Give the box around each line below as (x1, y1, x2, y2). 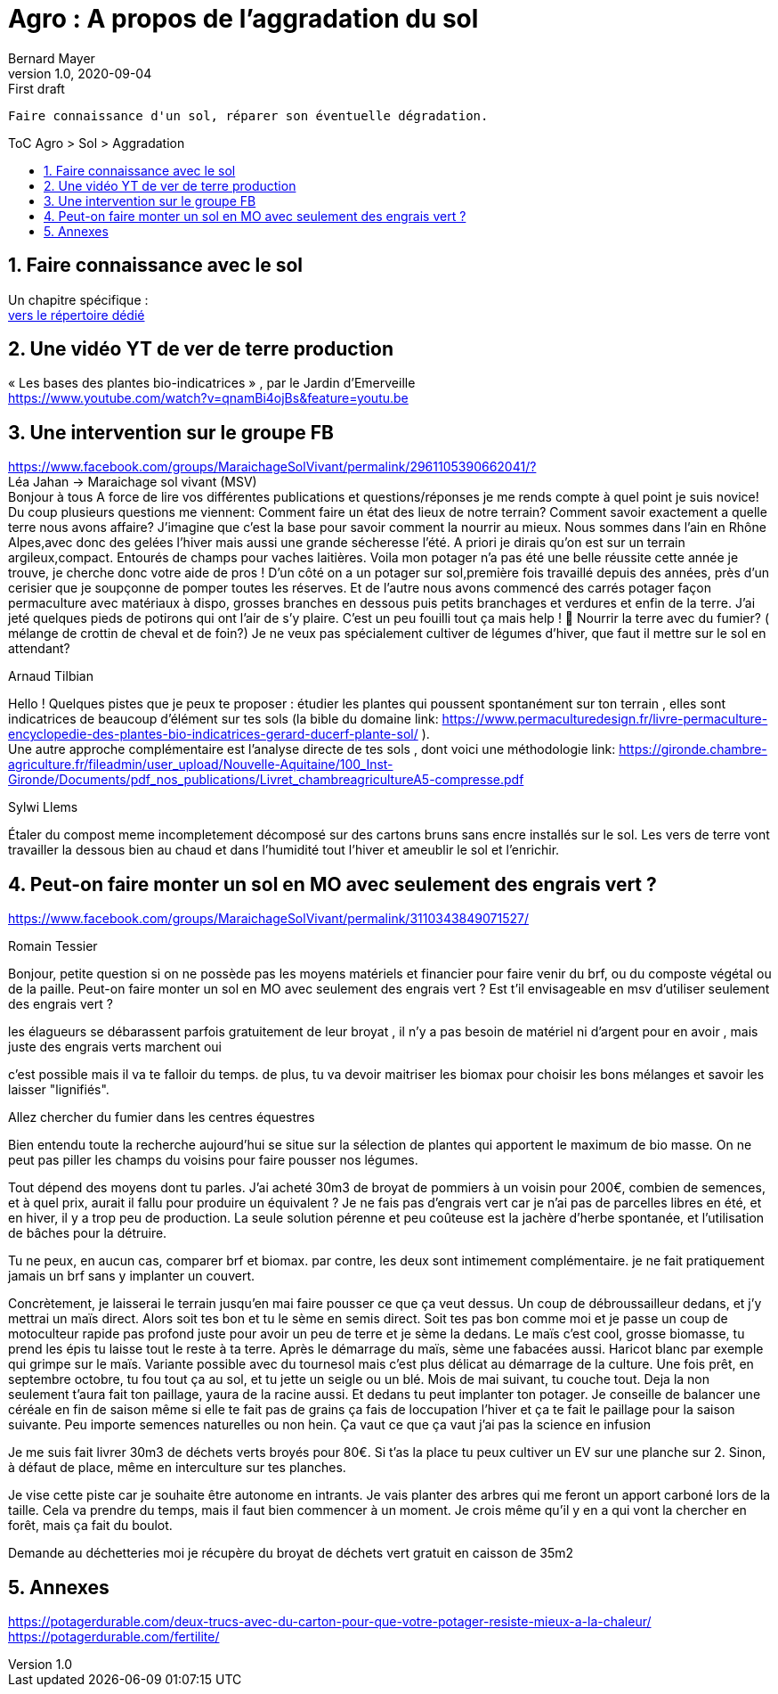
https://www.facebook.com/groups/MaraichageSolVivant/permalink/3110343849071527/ (8, 911, 529, 927)
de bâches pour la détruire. (8, 1225, 167, 1241)
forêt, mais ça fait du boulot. (8, 1518, 173, 1534)
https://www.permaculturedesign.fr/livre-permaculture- (442, 711, 768, 727)
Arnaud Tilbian (8, 668, 93, 684)
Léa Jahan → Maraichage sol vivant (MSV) (8, 474, 257, 490)
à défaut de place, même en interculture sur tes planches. (8, 1460, 346, 1476)
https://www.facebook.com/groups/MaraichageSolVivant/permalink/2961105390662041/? (8, 459, 537, 475)
